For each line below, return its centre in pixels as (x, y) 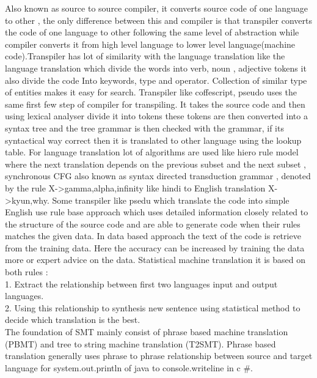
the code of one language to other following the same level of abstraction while (152, 32)
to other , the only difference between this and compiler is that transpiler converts (158, 20)
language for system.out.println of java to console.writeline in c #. (129, 367)
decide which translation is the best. (73, 320)
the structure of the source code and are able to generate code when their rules (153, 224)
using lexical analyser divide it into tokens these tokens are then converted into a (156, 116)
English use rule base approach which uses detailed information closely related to (157, 212)
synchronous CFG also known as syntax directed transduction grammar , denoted (158, 176)
